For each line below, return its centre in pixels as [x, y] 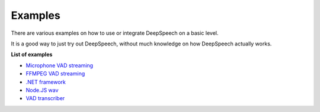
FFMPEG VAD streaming [55, 74]
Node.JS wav [42, 90]
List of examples [32, 55]
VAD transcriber [45, 98]
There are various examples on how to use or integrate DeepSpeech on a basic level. [115, 33]
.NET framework [46, 82]
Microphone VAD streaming [60, 65]
